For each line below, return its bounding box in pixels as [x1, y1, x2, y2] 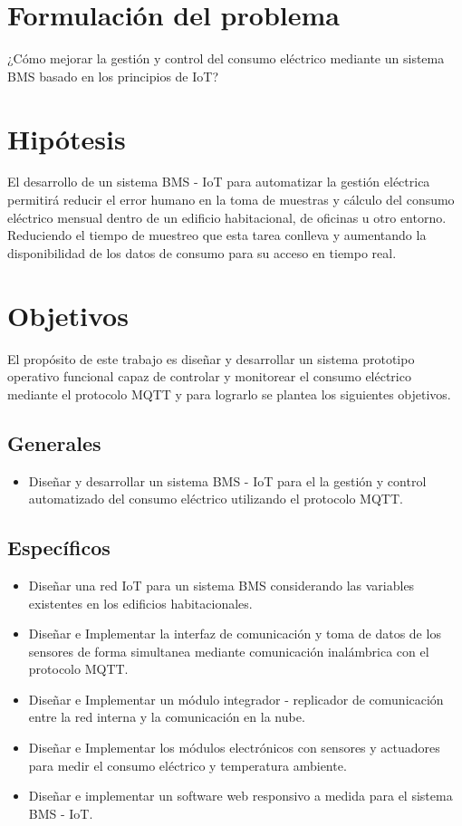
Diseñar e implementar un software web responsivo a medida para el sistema [28, 786, 453, 805]
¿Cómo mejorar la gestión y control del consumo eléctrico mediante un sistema [7, 49, 445, 68]
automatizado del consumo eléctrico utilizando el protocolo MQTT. [28, 489, 403, 508]
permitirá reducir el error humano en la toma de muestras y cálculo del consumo [7, 190, 455, 209]
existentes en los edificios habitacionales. [28, 593, 253, 612]
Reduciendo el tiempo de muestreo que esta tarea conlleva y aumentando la [7, 226, 427, 245]
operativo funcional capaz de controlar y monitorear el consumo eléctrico [7, 367, 411, 386]
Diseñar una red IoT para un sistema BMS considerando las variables [28, 575, 415, 594]
